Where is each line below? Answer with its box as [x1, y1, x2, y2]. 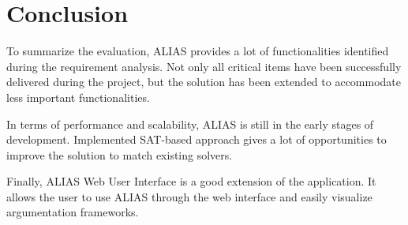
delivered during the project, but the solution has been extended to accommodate [6, 73, 402, 90]
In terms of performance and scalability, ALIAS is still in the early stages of [6, 115, 374, 132]
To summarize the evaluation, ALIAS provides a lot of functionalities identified [6, 43, 389, 59]
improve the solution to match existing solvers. [6, 146, 233, 163]
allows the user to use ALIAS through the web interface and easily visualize [6, 188, 372, 204]
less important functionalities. [6, 88, 150, 105]
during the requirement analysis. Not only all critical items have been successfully [6, 58, 402, 74]
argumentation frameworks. [6, 204, 139, 220]
